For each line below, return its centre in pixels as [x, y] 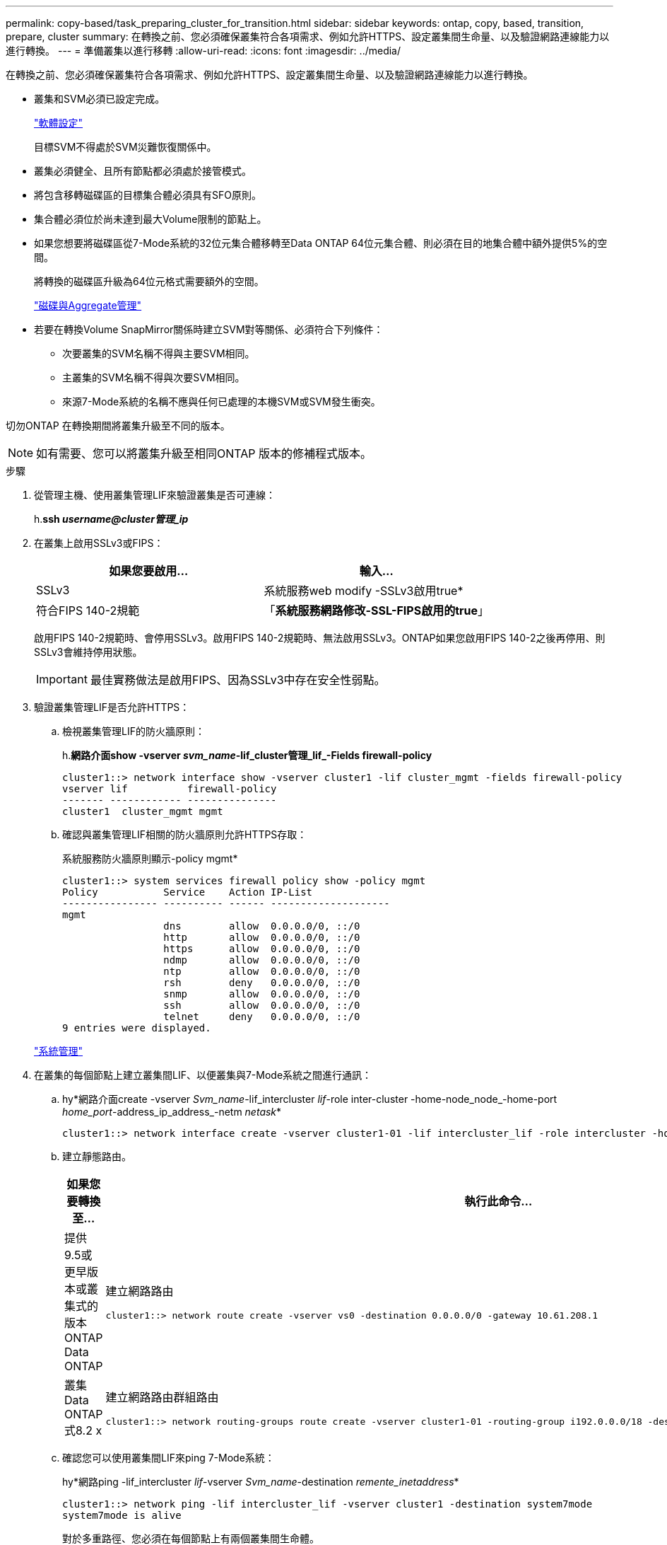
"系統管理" [59, 1051]
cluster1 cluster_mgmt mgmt [143, 811]
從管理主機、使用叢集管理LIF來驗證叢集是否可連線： [155, 495]
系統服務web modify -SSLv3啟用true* [364, 591]
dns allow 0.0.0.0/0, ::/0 [262, 926]
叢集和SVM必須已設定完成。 [100, 99]
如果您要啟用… [149, 571]
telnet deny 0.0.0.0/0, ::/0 [262, 1017]
